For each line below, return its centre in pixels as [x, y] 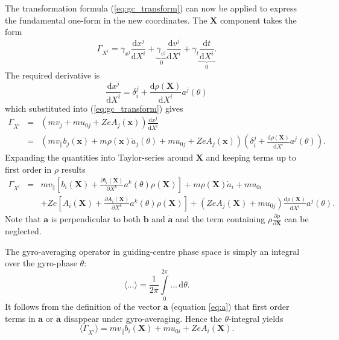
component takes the [258, 20]
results [73, 169]
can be [296, 218]
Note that [23, 218]
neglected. [23, 231]
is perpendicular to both [96, 218]
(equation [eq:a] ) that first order [230, 306]
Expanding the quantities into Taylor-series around [99, 157]
